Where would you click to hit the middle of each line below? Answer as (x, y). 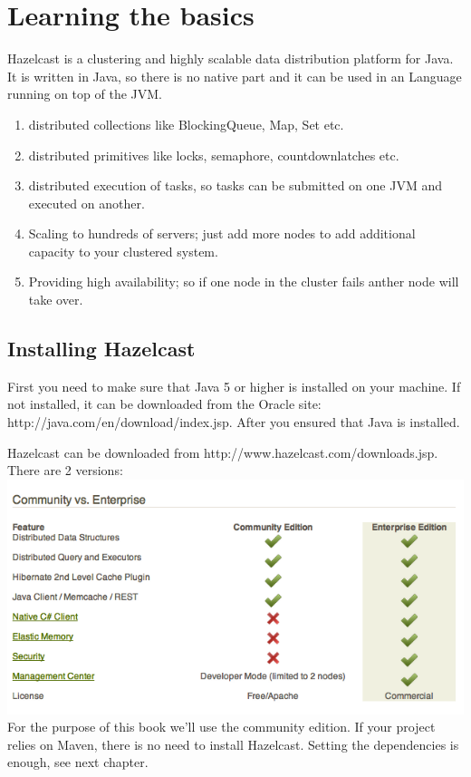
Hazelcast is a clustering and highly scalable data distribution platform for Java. (231, 58)
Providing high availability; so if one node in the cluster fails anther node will (244, 282)
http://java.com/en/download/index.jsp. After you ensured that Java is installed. (234, 422)
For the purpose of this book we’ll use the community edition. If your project (221, 727)
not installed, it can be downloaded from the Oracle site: (164, 404)
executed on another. (87, 203)
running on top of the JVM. (85, 94)
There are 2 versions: (65, 470)
